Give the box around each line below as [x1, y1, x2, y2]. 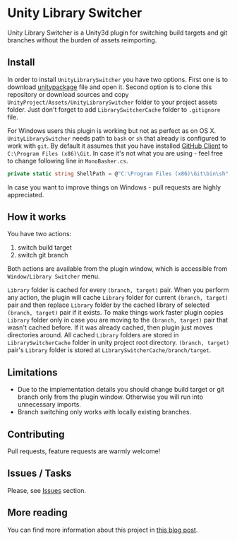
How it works [7, 211, 66, 223]
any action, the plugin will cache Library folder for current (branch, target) [7, 293, 229, 302]
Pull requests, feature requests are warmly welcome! [7, 447, 161, 455]
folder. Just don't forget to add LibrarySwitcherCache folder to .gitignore [7, 105, 221, 114]
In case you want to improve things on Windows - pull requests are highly [7, 182, 221, 192]
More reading [7, 507, 68, 519]
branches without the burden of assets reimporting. [7, 35, 157, 44]
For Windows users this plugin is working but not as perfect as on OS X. [7, 126, 217, 135]
